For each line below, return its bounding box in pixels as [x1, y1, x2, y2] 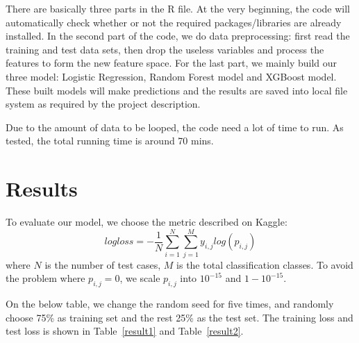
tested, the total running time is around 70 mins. [6, 133, 214, 148]
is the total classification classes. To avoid [176, 257, 353, 271]
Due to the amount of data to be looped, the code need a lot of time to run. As [6, 119, 344, 134]
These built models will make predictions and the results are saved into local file [6, 83, 348, 97]
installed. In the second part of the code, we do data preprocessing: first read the [6, 28, 350, 43]
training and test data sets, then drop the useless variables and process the [6, 42, 324, 56]
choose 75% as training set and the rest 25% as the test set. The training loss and [6, 310, 353, 324]
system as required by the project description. [6, 97, 201, 111]
